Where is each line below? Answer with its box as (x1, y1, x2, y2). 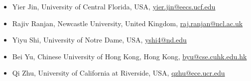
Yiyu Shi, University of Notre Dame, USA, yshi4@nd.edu (12, 35, 187, 45)
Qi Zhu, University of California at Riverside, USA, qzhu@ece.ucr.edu (12, 68, 225, 78)
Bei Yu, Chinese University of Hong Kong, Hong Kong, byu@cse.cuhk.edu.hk (12, 51, 247, 61)
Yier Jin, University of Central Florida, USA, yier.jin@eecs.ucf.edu (12, 1, 216, 11)
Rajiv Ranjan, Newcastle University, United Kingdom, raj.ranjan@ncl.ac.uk (12, 18, 243, 28)
